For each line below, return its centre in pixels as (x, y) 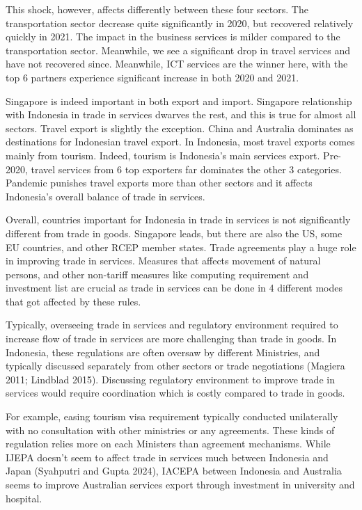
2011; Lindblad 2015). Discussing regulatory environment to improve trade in (170, 379)
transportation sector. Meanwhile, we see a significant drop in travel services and (178, 50)
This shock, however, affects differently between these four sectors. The (157, 9)
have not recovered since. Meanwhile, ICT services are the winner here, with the (177, 64)
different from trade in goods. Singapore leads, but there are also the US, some (174, 233)
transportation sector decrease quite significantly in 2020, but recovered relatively (180, 23)
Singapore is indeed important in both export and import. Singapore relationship (179, 101)
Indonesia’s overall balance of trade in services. (105, 196)
